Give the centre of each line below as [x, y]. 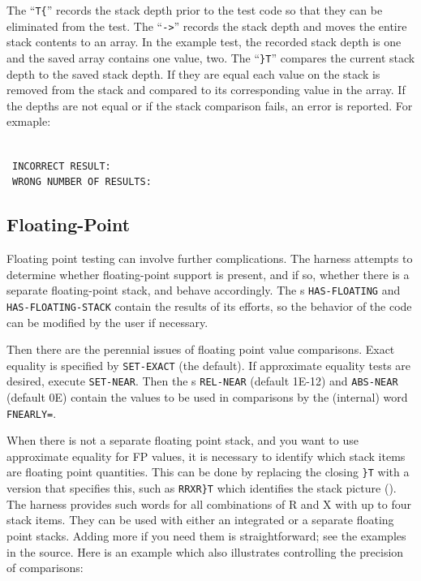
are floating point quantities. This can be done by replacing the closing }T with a [208, 472]
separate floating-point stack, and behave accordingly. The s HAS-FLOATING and [204, 290]
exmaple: [29, 121]
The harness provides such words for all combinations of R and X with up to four [209, 504]
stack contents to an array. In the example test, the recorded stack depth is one [204, 42]
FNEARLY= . [32, 413]
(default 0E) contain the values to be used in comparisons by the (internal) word [207, 397]
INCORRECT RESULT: [62, 166]
